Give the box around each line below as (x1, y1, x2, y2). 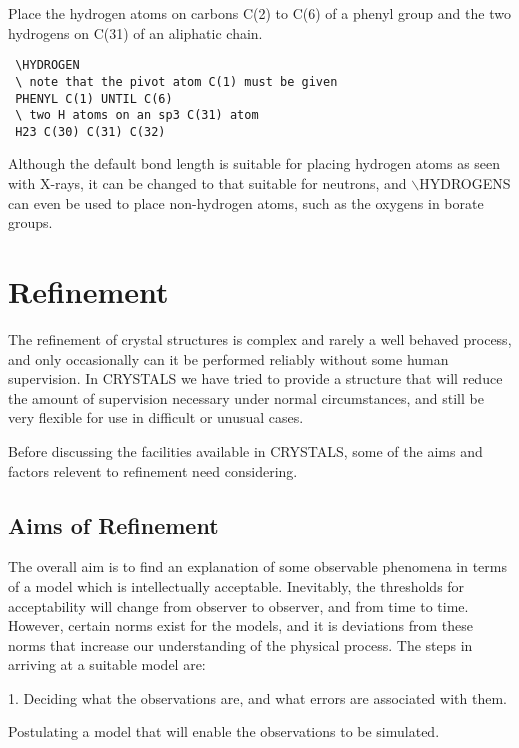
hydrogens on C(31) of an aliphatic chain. (8, 22, 263, 43)
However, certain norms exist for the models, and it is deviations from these (8, 615, 473, 636)
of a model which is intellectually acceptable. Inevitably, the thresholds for (8, 575, 465, 596)
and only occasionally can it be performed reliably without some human (8, 348, 449, 369)
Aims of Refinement (8, 509, 219, 540)
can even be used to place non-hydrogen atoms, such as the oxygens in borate (8, 192, 484, 213)
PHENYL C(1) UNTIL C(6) (15, 91, 173, 106)
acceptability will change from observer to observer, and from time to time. (8, 595, 469, 616)
